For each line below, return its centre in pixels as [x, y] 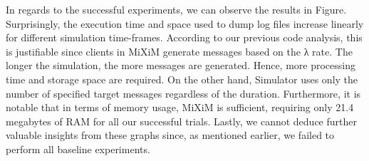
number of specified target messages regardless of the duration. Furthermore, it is [183, 93]
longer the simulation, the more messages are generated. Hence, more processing [181, 65]
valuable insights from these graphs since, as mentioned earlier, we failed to [170, 135]
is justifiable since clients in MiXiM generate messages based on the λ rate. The [179, 51]
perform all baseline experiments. [78, 149]
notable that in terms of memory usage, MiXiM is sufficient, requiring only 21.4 [180, 107]
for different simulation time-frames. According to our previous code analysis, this [184, 37]
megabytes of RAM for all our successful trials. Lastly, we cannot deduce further [181, 121]
